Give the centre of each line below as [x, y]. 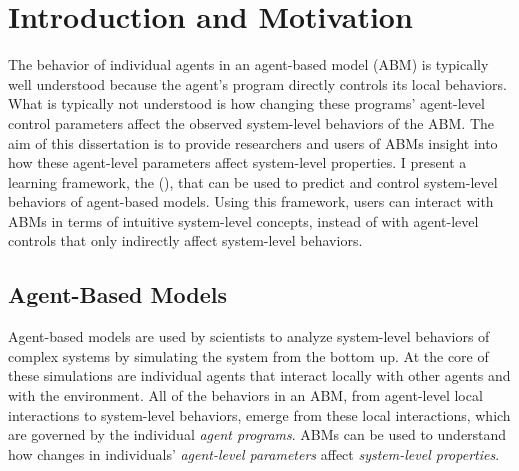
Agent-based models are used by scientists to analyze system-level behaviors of [249, 336]
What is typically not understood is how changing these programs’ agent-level [246, 103]
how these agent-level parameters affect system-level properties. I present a [237, 162]
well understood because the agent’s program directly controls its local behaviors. [257, 83]
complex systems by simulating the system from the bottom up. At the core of [248, 355]
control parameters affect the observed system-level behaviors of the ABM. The [251, 122]
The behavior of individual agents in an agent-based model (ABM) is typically [248, 64]
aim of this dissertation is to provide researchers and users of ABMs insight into [253, 142]
